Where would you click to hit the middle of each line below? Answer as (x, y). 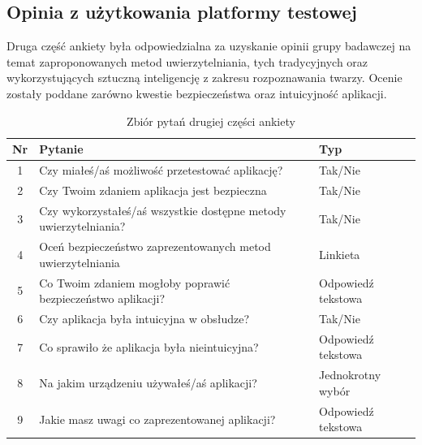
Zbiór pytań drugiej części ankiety (211, 121)
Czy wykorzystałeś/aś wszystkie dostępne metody (163, 210)
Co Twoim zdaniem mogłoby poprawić (135, 282)
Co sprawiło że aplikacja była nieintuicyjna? (149, 346)
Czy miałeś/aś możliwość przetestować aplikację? (161, 170)
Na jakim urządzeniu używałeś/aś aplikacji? (148, 383)
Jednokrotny (350, 375)
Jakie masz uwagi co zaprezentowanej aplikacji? (157, 419)
